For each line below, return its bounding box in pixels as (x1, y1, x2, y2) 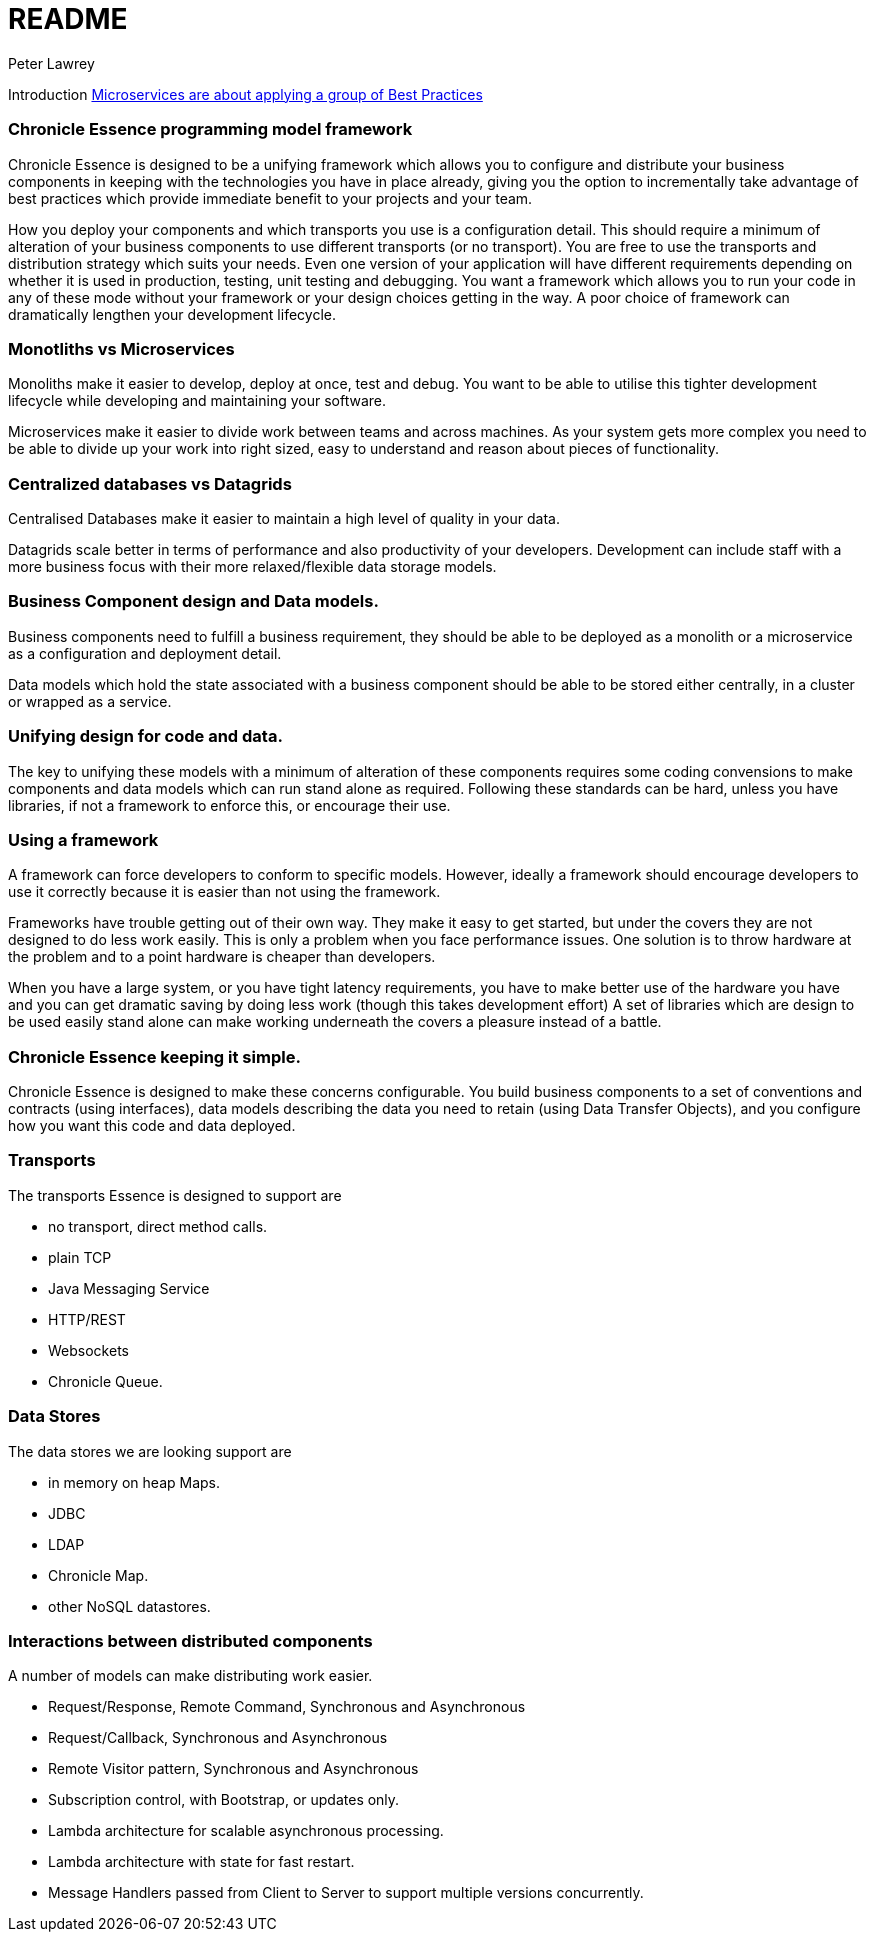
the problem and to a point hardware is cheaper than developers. (8, 948, 436, 966)
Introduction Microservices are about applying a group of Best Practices (8, 85, 483, 103)
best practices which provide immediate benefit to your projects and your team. (8, 189, 533, 207)
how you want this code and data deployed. (8, 1117, 296, 1134)
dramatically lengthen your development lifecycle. (8, 305, 336, 323)
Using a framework (8, 829, 159, 850)
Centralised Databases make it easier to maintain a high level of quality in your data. (8, 510, 560, 527)
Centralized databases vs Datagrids (8, 473, 292, 494)
